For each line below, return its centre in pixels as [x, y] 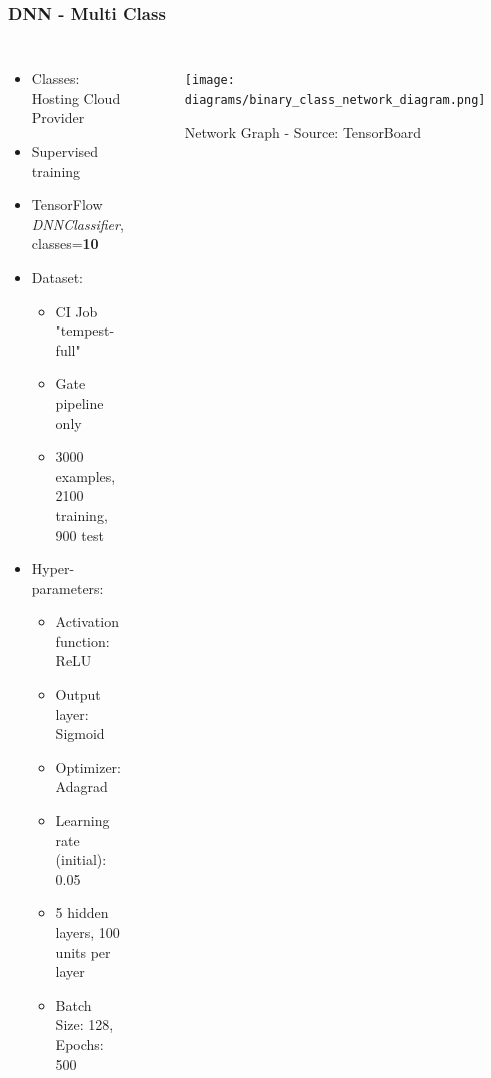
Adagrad [81, 786]
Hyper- [53, 568]
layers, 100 [87, 932]
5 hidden [82, 912]
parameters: [67, 587]
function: [82, 640]
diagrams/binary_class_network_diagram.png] [335, 99]
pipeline [79, 402]
